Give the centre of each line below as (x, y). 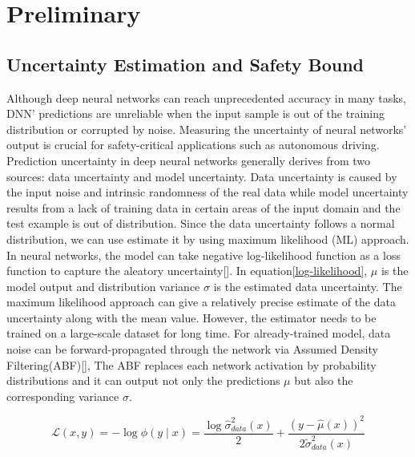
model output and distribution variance (103, 286)
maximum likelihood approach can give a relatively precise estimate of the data (201, 302)
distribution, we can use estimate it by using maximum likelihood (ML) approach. (208, 239)
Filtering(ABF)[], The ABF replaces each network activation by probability (191, 364)
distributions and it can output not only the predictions (143, 380)
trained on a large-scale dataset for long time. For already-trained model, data (199, 333)
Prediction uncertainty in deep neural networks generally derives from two (189, 160)
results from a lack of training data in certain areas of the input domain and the (203, 207)
